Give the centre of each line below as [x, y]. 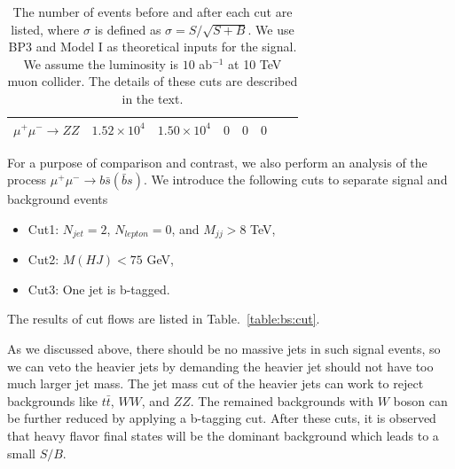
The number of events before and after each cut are [153, 12]
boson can [420, 400]
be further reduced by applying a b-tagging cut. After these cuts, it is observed [222, 418]
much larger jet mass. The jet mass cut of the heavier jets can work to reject [216, 383]
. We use [271, 29]
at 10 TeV [255, 63]
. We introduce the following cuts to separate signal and [295, 180]
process [27, 180]
